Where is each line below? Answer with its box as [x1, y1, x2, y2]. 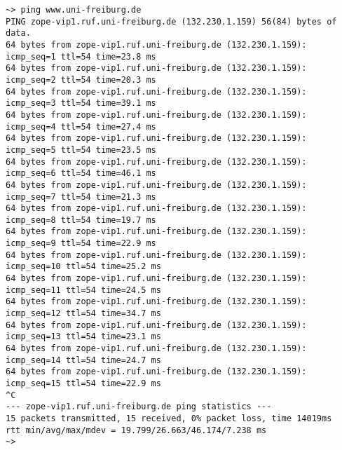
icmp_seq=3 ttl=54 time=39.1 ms [6, 98, 156, 109]
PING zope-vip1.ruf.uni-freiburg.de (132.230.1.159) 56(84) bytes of [6, 16, 337, 27]
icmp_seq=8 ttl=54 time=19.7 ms [6, 214, 156, 225]
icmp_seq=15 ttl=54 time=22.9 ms [6, 379, 161, 388]
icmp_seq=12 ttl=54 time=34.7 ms [6, 308, 161, 319]
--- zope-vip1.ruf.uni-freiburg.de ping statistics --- [6, 402, 272, 412]
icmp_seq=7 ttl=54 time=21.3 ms [6, 191, 156, 202]
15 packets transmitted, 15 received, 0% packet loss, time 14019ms [6, 413, 332, 423]
